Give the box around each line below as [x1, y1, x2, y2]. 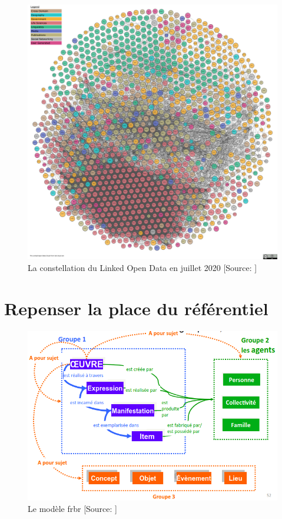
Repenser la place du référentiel [4, 296, 268, 320]
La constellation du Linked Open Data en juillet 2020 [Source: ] [28, 262, 257, 274]
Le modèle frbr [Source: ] [28, 503, 118, 515]
